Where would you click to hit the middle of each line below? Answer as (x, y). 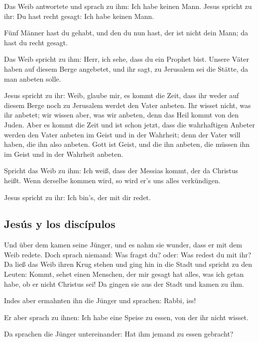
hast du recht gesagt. (36, 42)
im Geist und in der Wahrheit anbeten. (64, 154)
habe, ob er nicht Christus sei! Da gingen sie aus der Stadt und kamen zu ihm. (124, 284)
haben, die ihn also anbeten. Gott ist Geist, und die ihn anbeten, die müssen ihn (127, 144)
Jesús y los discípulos (60, 224)
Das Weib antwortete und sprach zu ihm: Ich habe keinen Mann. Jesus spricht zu (128, 6)
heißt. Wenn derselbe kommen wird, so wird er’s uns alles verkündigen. (112, 180)
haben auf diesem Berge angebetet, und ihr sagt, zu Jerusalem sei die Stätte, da (126, 68)
